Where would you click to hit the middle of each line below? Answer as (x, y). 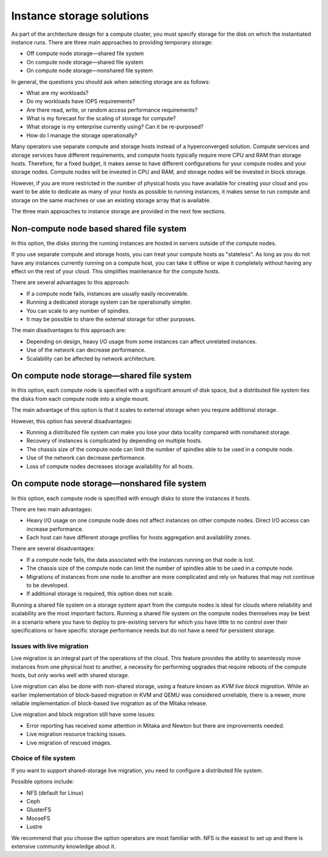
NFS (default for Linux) (55, 793)
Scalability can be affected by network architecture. (91, 358)
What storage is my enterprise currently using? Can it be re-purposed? (115, 127)
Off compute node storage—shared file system (85, 53)
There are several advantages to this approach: (70, 282)
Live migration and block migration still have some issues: (84, 714)
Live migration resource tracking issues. (77, 734)
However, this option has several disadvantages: (72, 421)
